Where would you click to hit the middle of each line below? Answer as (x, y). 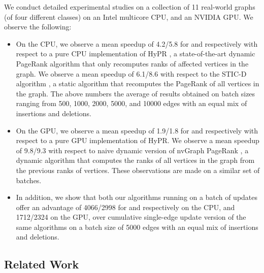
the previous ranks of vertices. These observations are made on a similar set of (138, 170)
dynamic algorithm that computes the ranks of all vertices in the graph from (135, 160)
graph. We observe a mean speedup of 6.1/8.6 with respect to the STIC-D (131, 73)
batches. (29, 180)
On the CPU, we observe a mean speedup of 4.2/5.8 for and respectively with (137, 43)
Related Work (42, 264)
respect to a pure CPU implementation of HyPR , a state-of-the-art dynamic (136, 54)
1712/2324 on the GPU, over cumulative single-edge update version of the (131, 217)
